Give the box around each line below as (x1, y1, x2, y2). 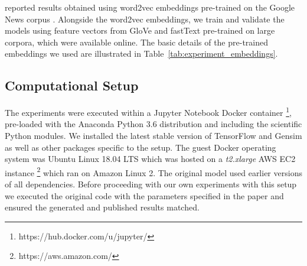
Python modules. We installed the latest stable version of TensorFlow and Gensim (5, 129, 302, 142)
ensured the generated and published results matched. (5, 201, 200, 213)
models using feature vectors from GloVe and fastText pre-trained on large (5, 24, 275, 37)
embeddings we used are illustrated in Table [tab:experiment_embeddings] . (5, 47, 278, 60)
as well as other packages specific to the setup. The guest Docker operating (5, 141, 276, 153)
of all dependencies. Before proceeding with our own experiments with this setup (5, 178, 297, 190)
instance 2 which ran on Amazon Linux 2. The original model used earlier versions (5, 164, 302, 179)
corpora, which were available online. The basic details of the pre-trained (5, 35, 269, 48)
